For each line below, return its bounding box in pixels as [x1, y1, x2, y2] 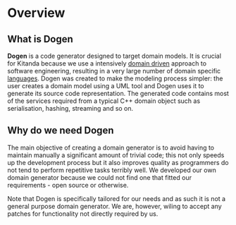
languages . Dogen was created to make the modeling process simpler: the [7, 74, 223, 83]
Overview [7, 5, 66, 21]
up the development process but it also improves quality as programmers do [7, 158, 229, 166]
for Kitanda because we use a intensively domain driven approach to [7, 59, 206, 68]
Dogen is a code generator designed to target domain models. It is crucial [7, 51, 222, 60]
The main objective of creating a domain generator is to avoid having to [7, 143, 215, 152]
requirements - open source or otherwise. [7, 181, 129, 189]
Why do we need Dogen [7, 125, 114, 137]
